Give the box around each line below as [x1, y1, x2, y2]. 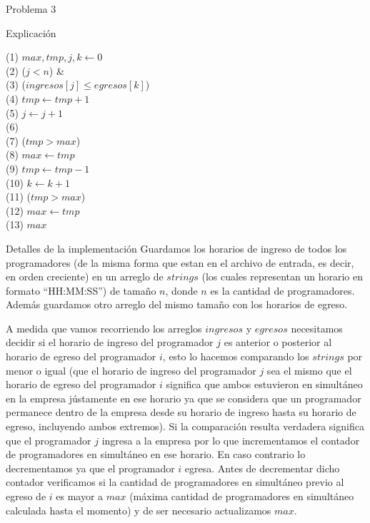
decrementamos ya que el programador [6, 460, 175, 475]
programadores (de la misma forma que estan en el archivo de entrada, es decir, [6, 255, 354, 270]
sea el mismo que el [266, 362, 352, 377]
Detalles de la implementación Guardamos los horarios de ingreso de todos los [6, 240, 347, 255]
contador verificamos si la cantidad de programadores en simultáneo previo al [6, 474, 344, 489]
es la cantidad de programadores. [210, 283, 355, 298]
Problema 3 [6, 1, 56, 16]
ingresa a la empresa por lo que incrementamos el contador [101, 432, 360, 447]
